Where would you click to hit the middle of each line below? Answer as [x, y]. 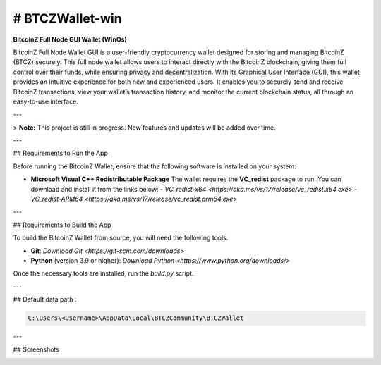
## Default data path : [45, 299]
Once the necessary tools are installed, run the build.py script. [103, 273]
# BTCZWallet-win [68, 18]
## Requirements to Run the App [61, 153]
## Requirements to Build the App [62, 225]
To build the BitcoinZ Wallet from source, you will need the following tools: [121, 238]
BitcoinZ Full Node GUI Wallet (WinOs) [70, 39]
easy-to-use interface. [46, 101]
